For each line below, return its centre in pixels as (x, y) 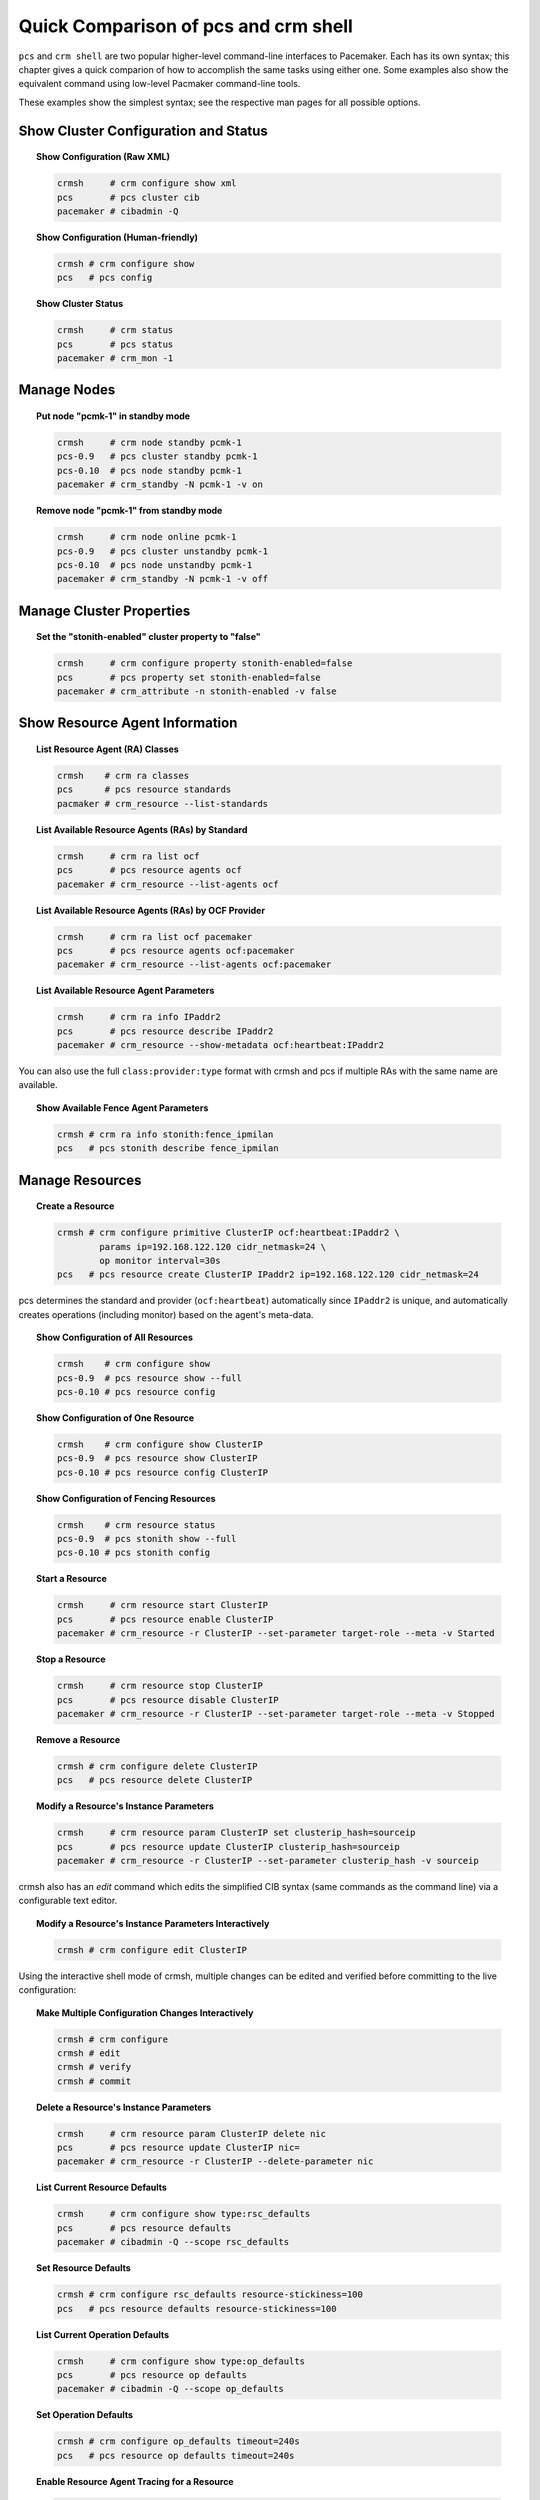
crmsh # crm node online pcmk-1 (146, 537)
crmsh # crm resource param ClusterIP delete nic (191, 2133)
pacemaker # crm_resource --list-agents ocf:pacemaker (194, 964)
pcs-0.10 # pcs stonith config (133, 1553)
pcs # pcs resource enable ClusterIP (165, 1619)
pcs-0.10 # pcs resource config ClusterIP (162, 1472)
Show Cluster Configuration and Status (143, 130)
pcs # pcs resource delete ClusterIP (154, 1780)
